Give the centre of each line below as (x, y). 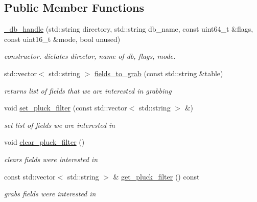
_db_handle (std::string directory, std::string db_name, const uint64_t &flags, (129, 29)
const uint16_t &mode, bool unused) (62, 39)
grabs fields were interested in (50, 194)
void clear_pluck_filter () (44, 142)
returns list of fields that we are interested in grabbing (88, 90)
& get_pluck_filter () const (156, 176)
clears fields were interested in (51, 159)
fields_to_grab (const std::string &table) (159, 73)
